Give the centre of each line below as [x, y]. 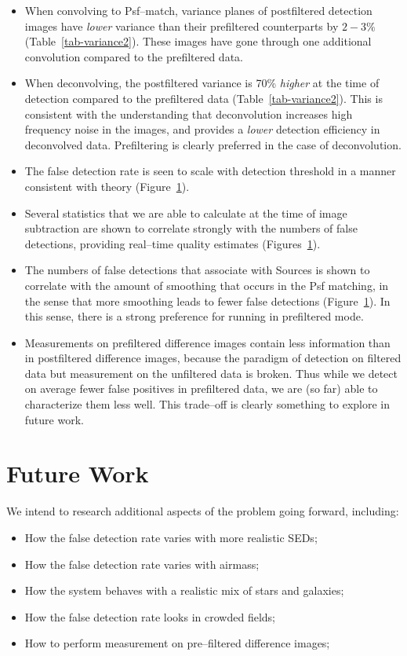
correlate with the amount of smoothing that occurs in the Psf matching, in [207, 285]
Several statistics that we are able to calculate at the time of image [186, 213]
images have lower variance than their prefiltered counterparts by [182, 26]
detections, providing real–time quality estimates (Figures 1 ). [173, 243]
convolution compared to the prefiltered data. [134, 56]
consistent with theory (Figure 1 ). [107, 186]
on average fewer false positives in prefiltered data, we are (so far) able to [201, 388]
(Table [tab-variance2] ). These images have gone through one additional [198, 41]
